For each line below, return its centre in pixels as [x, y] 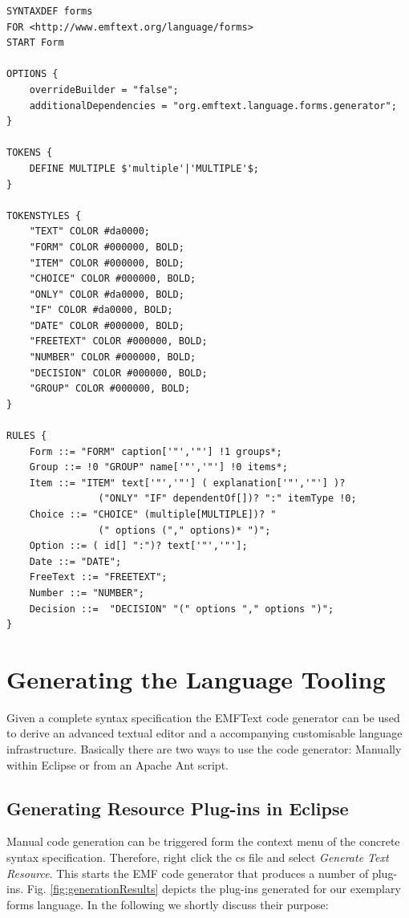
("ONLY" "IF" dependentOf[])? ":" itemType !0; [227, 499]
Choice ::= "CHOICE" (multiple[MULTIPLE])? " [153, 514]
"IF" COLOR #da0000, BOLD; [101, 310]
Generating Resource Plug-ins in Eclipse [178, 808]
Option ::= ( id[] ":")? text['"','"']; [138, 546]
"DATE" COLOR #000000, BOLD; [107, 325]
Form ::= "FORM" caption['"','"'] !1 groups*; [156, 451]
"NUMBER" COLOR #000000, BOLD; [113, 357]
